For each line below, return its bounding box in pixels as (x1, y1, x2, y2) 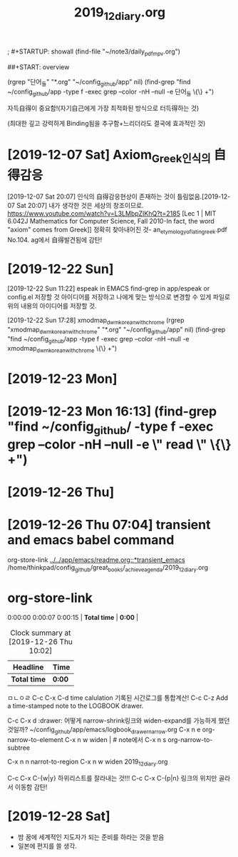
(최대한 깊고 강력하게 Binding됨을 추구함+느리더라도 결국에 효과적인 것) (7, 119, 206, 128)
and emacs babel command (7, 531, 175, 548)
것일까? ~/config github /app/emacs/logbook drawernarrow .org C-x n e (7, 726, 201, 736)
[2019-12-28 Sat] (7, 808, 110, 825)
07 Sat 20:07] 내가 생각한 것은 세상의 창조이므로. (7, 201, 144, 209)
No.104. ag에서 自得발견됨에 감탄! (7, 235, 103, 244)
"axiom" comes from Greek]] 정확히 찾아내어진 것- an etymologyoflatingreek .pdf (7, 225, 228, 236)
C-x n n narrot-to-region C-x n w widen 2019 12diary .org (7, 758, 168, 768)
